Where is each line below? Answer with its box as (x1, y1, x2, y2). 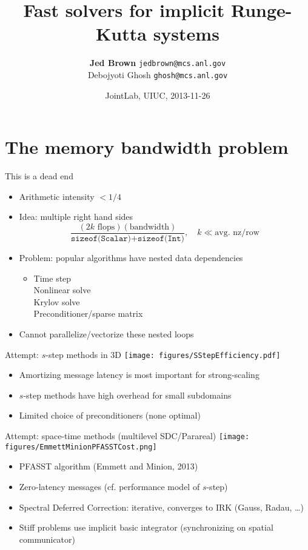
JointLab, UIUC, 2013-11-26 (105, 88, 210, 101)
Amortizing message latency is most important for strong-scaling (19, 368, 259, 381)
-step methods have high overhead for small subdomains (23, 388, 232, 401)
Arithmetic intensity (19, 190, 95, 202)
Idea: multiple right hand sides (19, 210, 133, 223)
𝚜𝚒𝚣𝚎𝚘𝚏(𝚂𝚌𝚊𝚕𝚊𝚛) (70, 234, 132, 243)
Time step (33, 271, 72, 284)
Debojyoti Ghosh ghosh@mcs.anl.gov (87, 68, 228, 81)
